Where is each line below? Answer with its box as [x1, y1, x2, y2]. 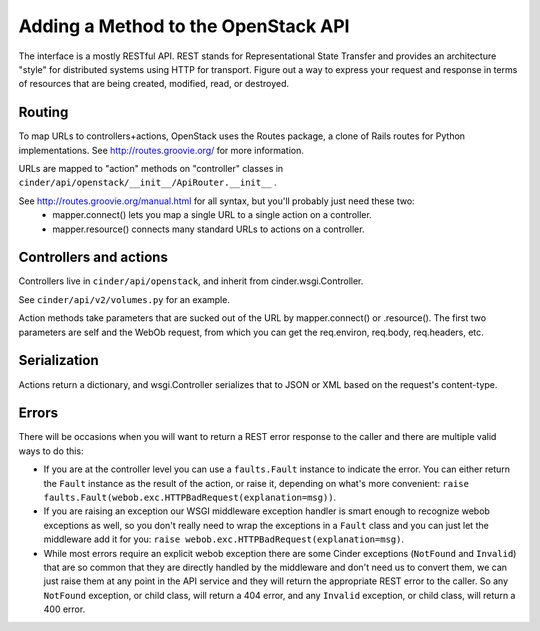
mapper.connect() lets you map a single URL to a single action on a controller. [52, 209, 372, 221]
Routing [18, 104, 69, 121]
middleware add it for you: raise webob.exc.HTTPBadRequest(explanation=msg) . [43, 533, 405, 545]
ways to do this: [18, 445, 84, 457]
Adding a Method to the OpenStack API [18, 15, 350, 37]
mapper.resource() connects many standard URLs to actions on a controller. [52, 223, 365, 235]
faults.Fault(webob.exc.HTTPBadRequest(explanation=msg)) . [43, 491, 337, 504]
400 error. [43, 603, 86, 615]
